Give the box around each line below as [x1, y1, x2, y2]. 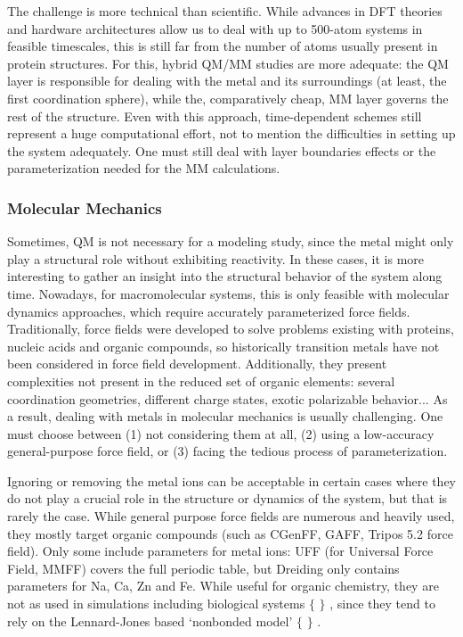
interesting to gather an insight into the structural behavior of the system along [7, 267, 443, 285]
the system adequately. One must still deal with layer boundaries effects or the [7, 141, 436, 160]
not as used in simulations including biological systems [7, 594, 305, 613]
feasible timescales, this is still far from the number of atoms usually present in [7, 37, 438, 55]
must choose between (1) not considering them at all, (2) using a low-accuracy [7, 424, 435, 443]
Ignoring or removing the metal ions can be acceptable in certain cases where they [7, 471, 456, 490]
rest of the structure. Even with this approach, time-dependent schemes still [7, 106, 422, 125]
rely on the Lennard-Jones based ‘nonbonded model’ [7, 611, 293, 630]
